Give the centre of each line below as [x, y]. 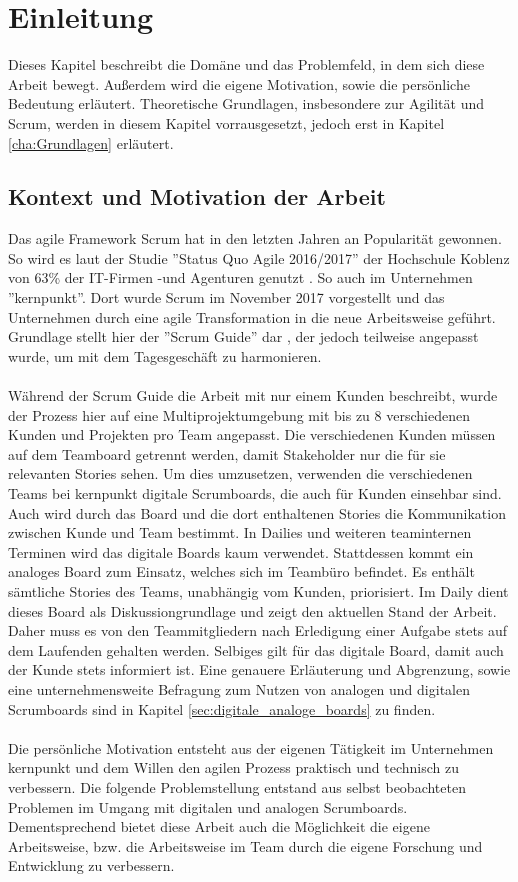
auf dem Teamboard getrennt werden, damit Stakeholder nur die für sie [227, 453]
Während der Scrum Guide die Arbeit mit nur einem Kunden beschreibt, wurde [253, 395]
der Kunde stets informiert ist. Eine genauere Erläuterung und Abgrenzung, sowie [259, 669]
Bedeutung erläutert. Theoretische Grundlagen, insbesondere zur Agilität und [246, 103]
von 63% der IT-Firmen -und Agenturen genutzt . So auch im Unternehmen [240, 277]
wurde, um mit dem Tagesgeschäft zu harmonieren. [165, 355]
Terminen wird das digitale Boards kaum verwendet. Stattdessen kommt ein [241, 551]
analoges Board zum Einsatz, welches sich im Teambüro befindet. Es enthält [241, 571]
